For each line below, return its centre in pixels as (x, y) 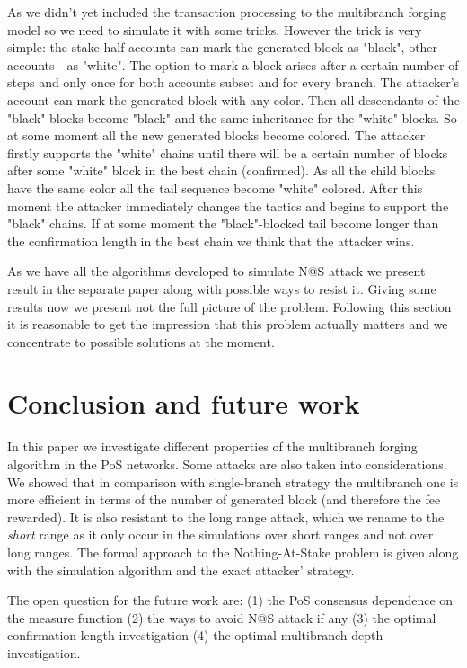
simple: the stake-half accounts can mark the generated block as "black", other (223, 47)
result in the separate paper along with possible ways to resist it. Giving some (222, 288)
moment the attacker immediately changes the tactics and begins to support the (228, 205)
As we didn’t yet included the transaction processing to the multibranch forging (227, 12)
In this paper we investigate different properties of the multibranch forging (212, 446)
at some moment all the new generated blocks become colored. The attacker (216, 135)
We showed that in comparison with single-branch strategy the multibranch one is (233, 481)
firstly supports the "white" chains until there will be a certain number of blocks (228, 152)
